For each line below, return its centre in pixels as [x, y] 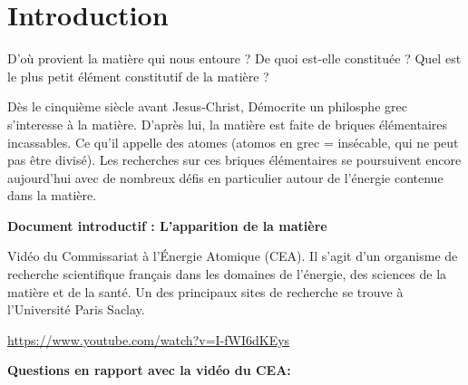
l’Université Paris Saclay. [76, 309]
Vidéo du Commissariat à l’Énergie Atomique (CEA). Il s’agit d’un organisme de [233, 256]
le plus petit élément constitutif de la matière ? [138, 76]
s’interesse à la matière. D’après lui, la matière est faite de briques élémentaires [228, 124]
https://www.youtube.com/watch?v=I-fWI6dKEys [149, 339]
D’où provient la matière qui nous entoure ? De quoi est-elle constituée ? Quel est [234, 58]
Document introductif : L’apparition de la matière [167, 225]
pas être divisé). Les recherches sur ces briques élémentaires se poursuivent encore [234, 160]
